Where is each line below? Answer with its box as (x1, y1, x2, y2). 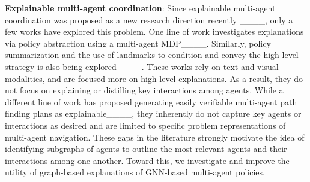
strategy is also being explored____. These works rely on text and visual (5, 60, 279, 72)
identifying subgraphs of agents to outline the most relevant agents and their (5, 142, 287, 155)
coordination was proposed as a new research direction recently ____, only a (5, 13, 293, 26)
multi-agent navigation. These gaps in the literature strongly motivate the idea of (5, 131, 305, 143)
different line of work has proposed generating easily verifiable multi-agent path (5, 95, 297, 108)
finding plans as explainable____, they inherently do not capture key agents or (5, 107, 302, 120)
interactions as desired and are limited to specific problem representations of (5, 119, 286, 131)
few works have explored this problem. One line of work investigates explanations (5, 25, 304, 38)
